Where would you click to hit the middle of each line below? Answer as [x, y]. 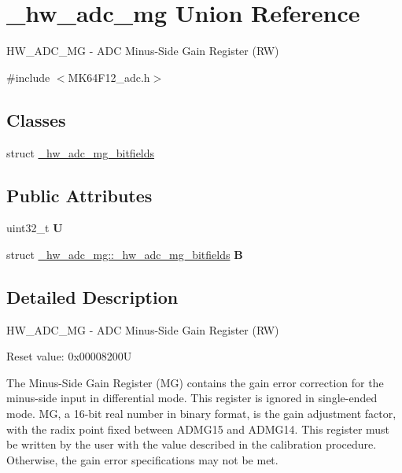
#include [28, 77]
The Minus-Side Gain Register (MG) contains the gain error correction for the [195, 382]
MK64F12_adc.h [109, 77]
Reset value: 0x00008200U [69, 356]
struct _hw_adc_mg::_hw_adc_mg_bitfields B [125, 254]
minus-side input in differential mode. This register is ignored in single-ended [192, 398]
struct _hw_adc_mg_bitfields [81, 152]
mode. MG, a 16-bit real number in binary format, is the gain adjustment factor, [201, 414]
